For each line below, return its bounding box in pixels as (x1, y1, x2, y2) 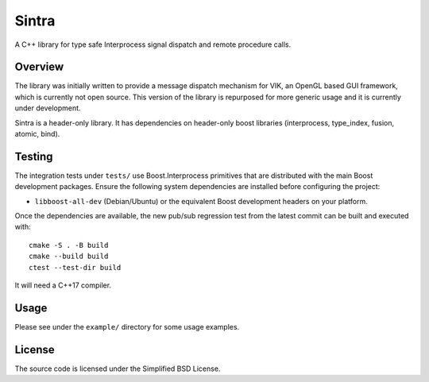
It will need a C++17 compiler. (14, 280, 111, 290)
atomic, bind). (14, 129, 60, 139)
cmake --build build (29, 252, 109, 261)
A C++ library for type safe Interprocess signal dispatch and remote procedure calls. (14, 40, 292, 49)
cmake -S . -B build (29, 241, 109, 249)
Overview (14, 60, 64, 74)
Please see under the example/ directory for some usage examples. (14, 322, 240, 331)
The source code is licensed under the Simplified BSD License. (14, 364, 221, 373)
